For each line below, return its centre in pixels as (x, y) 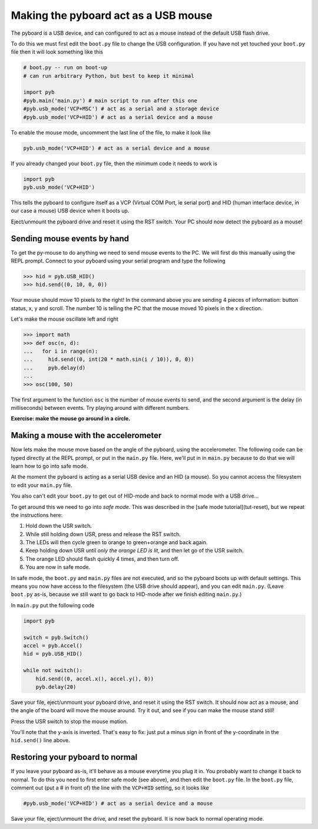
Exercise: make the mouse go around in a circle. (71, 419)
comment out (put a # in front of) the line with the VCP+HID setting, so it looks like (110, 788)
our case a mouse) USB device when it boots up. (70, 211)
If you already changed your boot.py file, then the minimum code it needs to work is (114, 163)
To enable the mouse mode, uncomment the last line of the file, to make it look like (111, 132)
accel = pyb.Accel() (53, 645)
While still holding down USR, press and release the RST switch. (103, 534)
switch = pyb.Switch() (56, 637)
